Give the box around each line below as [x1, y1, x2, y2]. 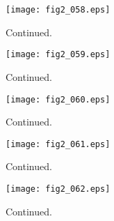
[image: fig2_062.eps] [6, 184, 111, 194]
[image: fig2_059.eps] [6, 49, 111, 60]
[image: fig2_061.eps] [6, 139, 111, 149]
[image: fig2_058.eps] [6, 5, 111, 15]
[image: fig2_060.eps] [6, 94, 111, 105]
